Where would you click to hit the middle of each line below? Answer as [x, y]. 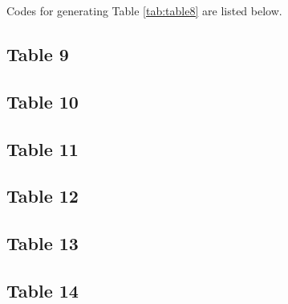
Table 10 [43, 101]
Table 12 [43, 196]
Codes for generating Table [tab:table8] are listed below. [144, 10]
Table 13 [43, 243]
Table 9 [38, 53]
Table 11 [43, 148]
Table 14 [43, 290]
